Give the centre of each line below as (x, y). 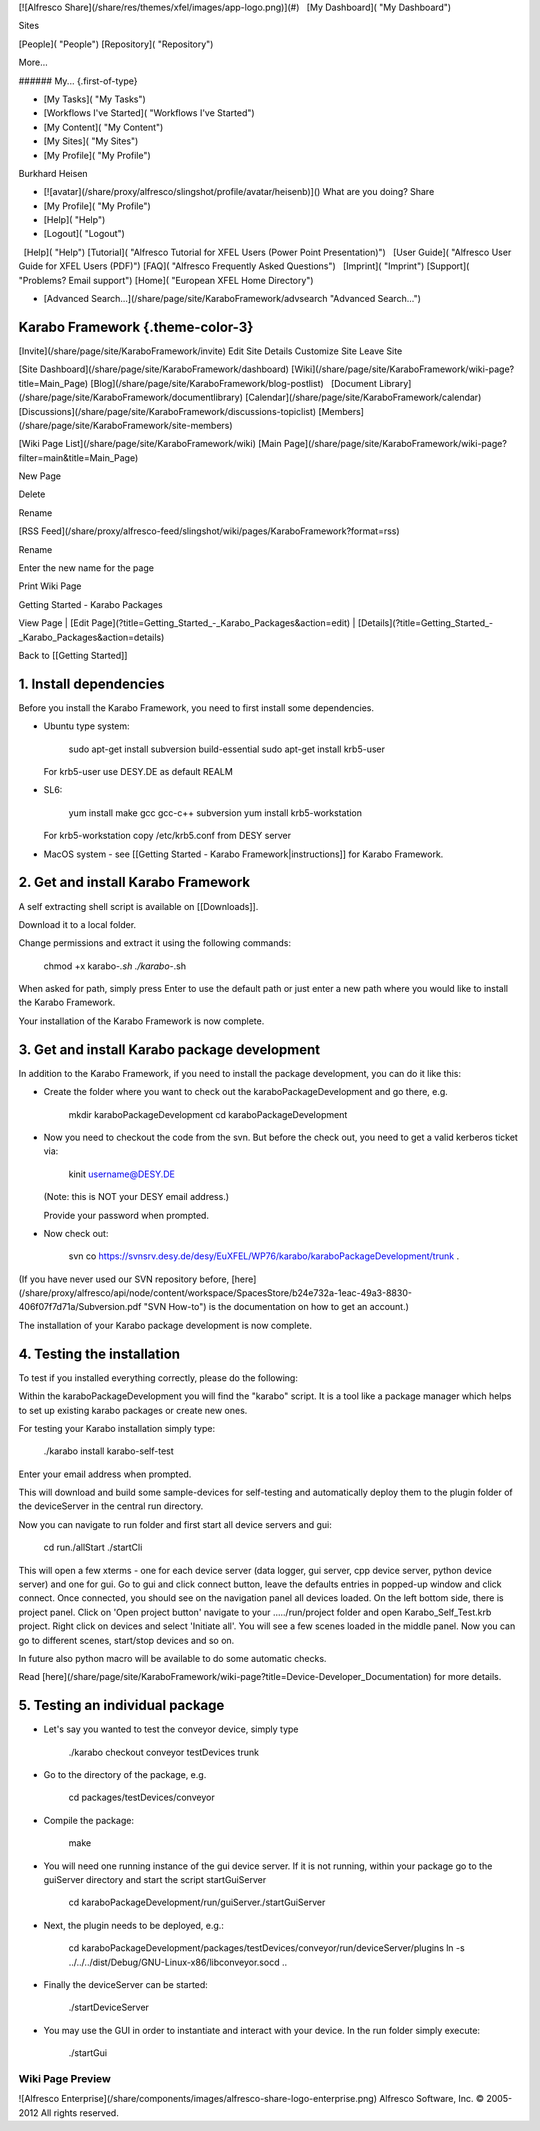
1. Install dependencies (91, 683)
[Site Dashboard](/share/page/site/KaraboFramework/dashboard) (154, 369)
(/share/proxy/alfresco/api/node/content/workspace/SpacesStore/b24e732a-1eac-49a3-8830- (215, 1293)
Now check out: (76, 1233)
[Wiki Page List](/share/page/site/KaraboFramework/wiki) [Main (150, 444)
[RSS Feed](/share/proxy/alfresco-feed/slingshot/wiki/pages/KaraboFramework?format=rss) (209, 531)
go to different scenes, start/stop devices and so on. (126, 1640)
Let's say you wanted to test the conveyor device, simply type (171, 1729)
